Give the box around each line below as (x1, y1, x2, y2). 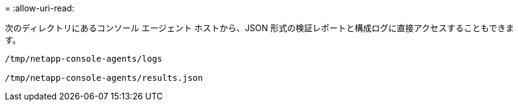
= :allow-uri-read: (5, 3, 75, 13)
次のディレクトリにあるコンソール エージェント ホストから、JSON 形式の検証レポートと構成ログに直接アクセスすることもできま (5, 23, 514, 33)
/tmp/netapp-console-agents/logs (5, 54, 163, 63)
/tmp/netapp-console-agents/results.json (5, 73, 203, 83)
